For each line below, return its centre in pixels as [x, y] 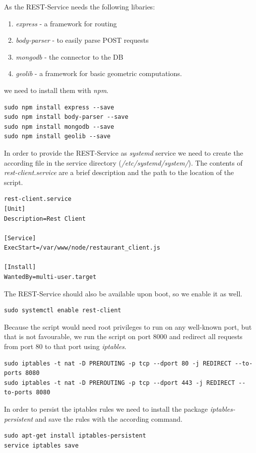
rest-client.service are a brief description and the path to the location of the [119, 172]
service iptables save [41, 445]
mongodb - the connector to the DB [69, 56]
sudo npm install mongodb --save [59, 127]
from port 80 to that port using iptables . [65, 346]
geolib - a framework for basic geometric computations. [99, 73]
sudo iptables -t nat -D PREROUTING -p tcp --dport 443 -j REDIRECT [120, 383]
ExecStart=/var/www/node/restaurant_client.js [82, 248]
